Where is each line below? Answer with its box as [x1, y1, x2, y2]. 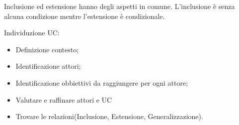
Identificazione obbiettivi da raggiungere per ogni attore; [15, 77, 188, 88]
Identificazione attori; [15, 61, 81, 71]
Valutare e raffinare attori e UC [15, 94, 112, 105]
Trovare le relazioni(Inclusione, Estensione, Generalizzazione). [15, 111, 203, 122]
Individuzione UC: [4, 27, 60, 38]
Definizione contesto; [15, 44, 79, 54]
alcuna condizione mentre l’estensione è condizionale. [4, 10, 165, 21]
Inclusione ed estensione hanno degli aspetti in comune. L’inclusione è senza [4, 1, 235, 11]
